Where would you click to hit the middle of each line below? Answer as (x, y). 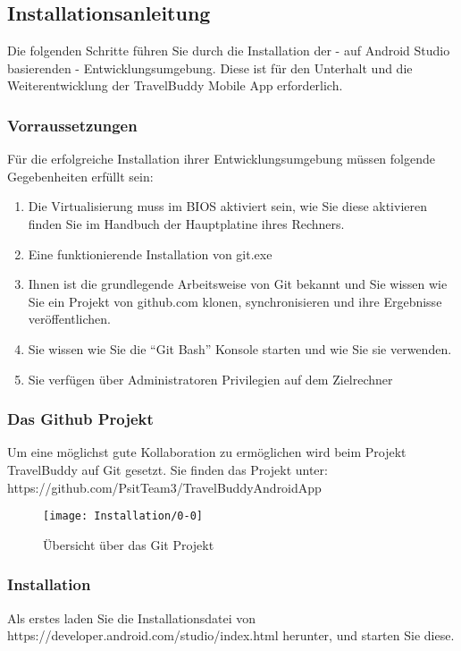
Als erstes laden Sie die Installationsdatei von (132, 617)
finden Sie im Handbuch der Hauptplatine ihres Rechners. (186, 223)
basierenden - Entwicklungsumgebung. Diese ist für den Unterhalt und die (210, 68)
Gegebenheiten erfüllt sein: (80, 176)
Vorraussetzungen (72, 125)
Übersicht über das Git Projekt (129, 544)
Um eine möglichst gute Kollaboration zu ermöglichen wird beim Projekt (207, 452)
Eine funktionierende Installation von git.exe (150, 254)
